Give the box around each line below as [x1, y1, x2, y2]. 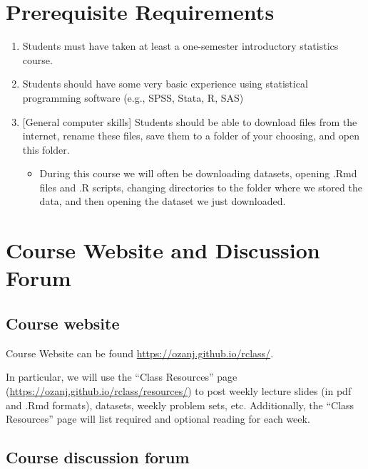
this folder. [22, 142, 70, 157]
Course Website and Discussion [6, 236, 320, 265]
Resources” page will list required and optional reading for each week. [6, 411, 310, 426]
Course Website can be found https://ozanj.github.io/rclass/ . [6, 345, 274, 360]
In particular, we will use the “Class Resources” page [6, 369, 237, 384]
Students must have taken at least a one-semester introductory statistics [22, 38, 339, 53]
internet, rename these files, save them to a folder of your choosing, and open [22, 128, 359, 143]
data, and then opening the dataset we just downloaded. [39, 194, 286, 209]
